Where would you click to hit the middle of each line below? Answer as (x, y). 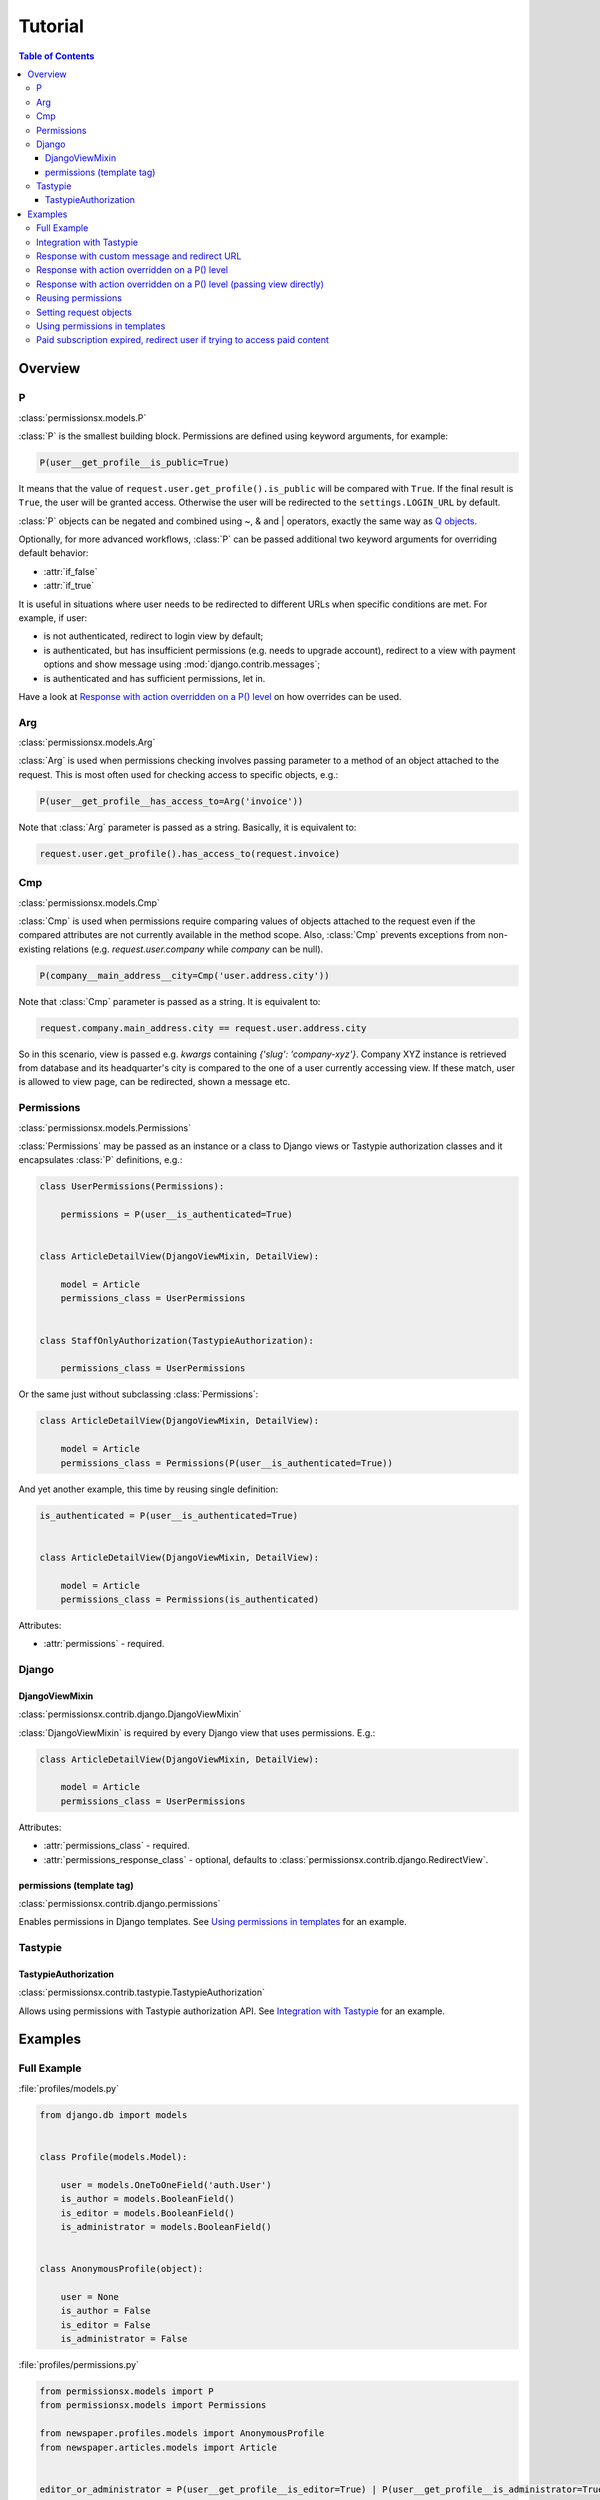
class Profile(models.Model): (113, 2156)
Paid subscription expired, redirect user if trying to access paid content (183, 340)
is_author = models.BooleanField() (147, 2199)
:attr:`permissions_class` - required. (116, 1846)
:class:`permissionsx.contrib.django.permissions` (119, 1903)
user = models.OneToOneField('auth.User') (166, 2184)
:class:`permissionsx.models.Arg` (87, 742)
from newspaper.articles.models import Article (158, 2447)
